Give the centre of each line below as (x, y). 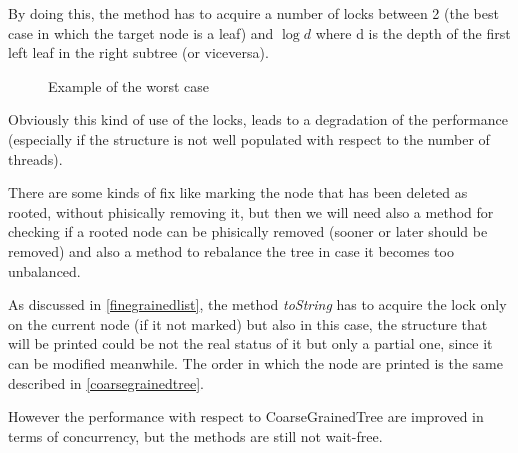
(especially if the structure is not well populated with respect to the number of (249, 138)
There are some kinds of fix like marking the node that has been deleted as (238, 192)
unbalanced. (44, 270)
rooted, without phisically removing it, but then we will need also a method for (251, 211)
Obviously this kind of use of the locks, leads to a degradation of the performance (258, 119)
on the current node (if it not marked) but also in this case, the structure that (248, 323)
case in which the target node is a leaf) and (141, 32)
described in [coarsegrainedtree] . (106, 382)
